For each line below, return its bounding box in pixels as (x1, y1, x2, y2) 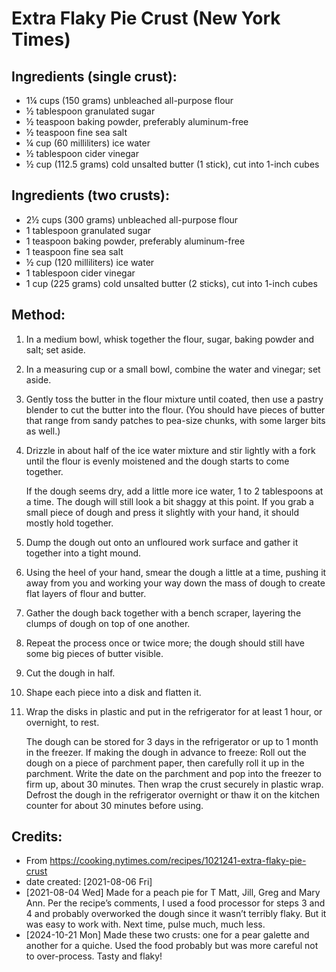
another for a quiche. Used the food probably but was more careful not (25, 940, 319, 952)
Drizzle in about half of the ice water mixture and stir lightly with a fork (25, 444, 316, 456)
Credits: (11, 828, 63, 846)
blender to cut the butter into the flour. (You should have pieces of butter (25, 403, 326, 416)
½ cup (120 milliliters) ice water (25, 256, 155, 268)
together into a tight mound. (25, 547, 142, 559)
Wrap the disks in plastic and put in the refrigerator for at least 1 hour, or (25, 705, 323, 717)
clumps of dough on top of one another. (25, 617, 191, 629)
